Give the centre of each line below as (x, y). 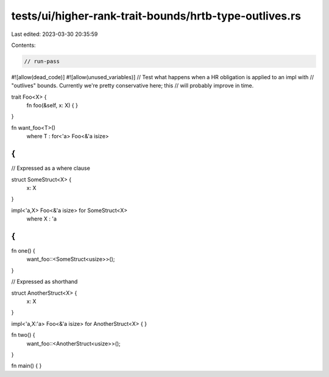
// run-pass (42, 61)
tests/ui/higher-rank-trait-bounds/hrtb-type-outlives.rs (156, 16)
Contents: (23, 45)
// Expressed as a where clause (51, 168)
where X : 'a (42, 219)
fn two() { (23, 335)
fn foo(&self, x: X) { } (52, 105)
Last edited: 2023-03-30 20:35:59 (55, 34)
